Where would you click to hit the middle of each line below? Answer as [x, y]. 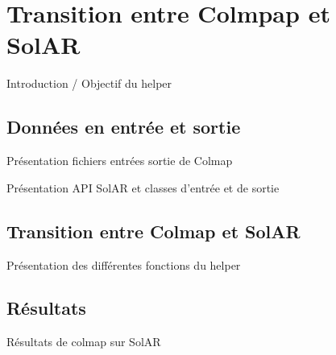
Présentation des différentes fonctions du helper [124, 264]
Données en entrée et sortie [124, 127]
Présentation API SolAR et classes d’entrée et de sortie [143, 187]
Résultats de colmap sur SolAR [84, 342]
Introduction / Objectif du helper [89, 83]
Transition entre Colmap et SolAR [153, 231]
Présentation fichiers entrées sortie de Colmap [120, 161]
